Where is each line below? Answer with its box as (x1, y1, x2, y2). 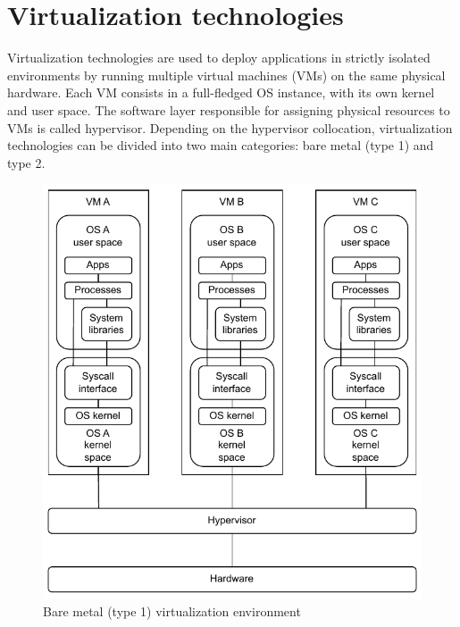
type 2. (7, 153, 46, 171)
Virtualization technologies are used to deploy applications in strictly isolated (7, 48, 431, 67)
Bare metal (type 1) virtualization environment (43, 601, 301, 620)
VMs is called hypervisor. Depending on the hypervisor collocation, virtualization (7, 118, 453, 137)
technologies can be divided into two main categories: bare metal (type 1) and (7, 136, 434, 155)
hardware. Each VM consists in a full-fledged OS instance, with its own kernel (7, 83, 435, 102)
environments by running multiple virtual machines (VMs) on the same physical (7, 65, 446, 84)
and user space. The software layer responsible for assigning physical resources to (7, 100, 450, 119)
